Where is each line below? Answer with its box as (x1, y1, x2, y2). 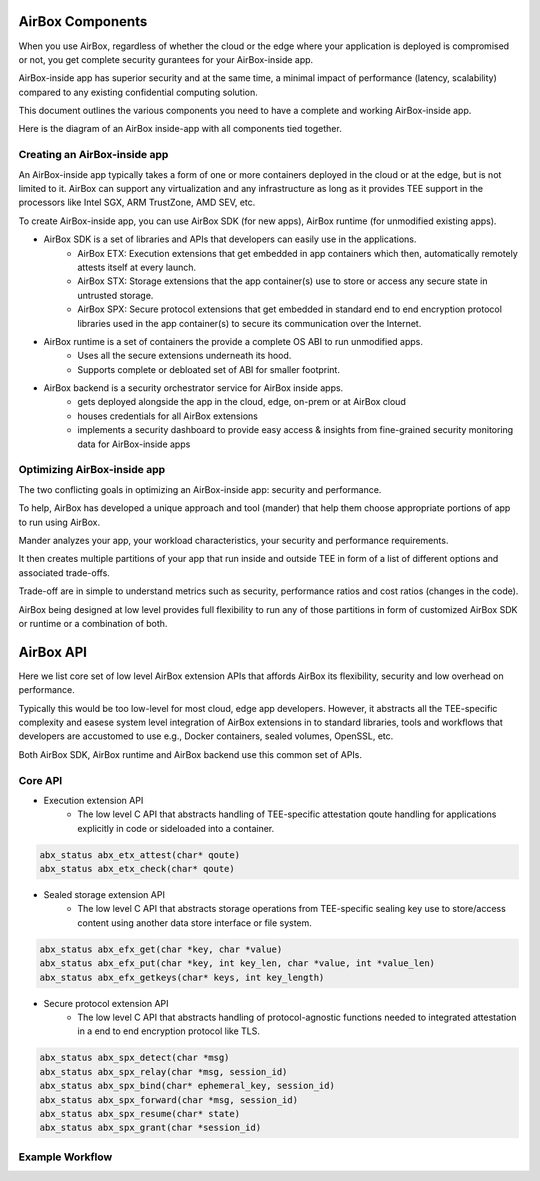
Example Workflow (18, 1150, 113, 1164)
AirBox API (18, 643, 87, 660)
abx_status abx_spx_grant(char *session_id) (39, 1122, 262, 1134)
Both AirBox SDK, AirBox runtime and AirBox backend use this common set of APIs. (18, 748, 363, 760)
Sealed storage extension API (43, 889, 165, 901)
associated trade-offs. (18, 566, 110, 579)
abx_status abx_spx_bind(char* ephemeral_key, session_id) (39, 1080, 335, 1092)
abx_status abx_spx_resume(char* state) (39, 1108, 240, 1119)
